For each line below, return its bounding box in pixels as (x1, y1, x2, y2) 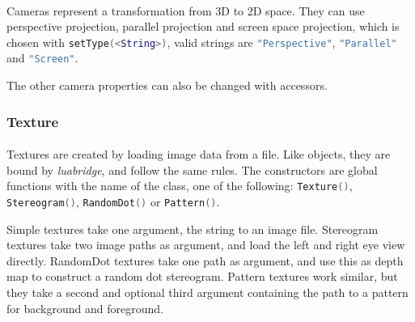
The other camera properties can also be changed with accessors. (6, 77, 328, 94)
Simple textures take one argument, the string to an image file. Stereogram (6, 220, 379, 237)
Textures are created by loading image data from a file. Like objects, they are (6, 146, 391, 163)
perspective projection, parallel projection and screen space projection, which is (6, 18, 400, 35)
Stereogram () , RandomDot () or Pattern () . (6, 193, 220, 210)
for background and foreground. (6, 299, 163, 316)
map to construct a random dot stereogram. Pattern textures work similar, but (6, 268, 398, 285)
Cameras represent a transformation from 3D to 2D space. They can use (6, 2, 365, 19)
